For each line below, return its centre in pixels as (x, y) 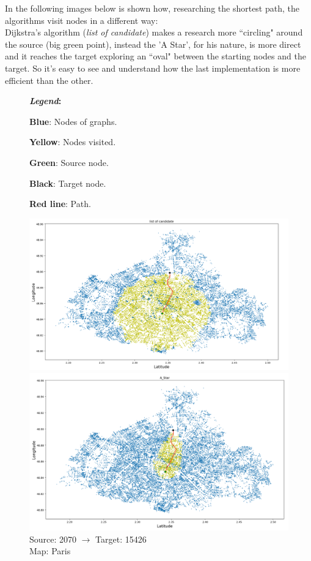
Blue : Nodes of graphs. (73, 121)
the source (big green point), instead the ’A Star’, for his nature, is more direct (153, 44)
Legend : (46, 101)
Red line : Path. (60, 204)
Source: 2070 (53, 539)
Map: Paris (50, 551)
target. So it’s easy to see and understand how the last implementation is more (153, 68)
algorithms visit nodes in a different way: (82, 20)
